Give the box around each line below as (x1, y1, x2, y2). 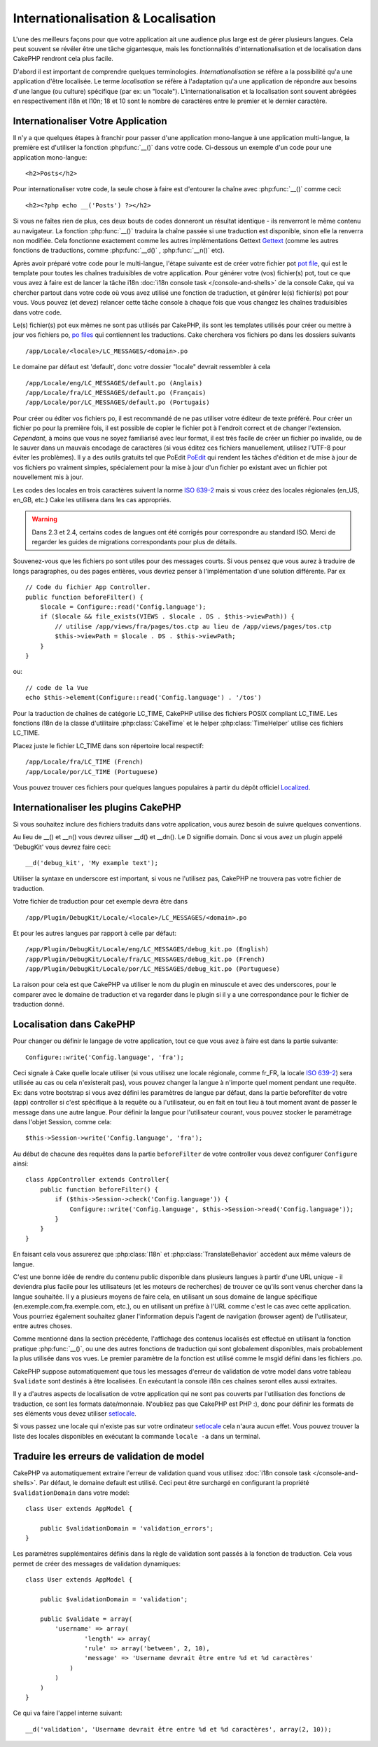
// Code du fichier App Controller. (25, 584, 151, 591)
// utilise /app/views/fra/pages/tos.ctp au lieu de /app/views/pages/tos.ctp (55, 622, 332, 630)
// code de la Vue (25, 684, 89, 691)
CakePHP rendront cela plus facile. (13, 55, 113, 63)
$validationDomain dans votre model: (13, 1489, 129, 1497)
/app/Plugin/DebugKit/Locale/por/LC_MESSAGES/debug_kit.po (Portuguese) (25, 965, 280, 973)
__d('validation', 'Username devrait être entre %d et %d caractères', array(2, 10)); (25, 1725, 332, 1733)
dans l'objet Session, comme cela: (13, 1117, 112, 1126)
